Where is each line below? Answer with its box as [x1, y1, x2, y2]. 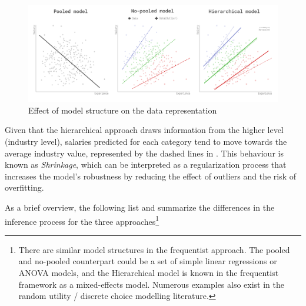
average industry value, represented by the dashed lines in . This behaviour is [5, 147, 284, 159]
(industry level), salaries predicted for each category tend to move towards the [5, 135, 287, 147]
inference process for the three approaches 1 [5, 213, 159, 227]
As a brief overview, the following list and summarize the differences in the [5, 201, 275, 213]
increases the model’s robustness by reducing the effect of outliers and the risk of [5, 169, 297, 182]
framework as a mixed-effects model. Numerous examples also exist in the [18, 278, 285, 290]
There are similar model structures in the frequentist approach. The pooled [18, 243, 290, 255]
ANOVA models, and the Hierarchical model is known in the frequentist [18, 266, 279, 278]
